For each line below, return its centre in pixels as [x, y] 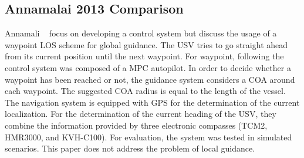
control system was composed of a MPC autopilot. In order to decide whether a [148, 67]
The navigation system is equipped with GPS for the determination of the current [152, 102]
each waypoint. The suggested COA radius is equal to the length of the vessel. [145, 91]
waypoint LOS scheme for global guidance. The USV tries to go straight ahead [146, 44]
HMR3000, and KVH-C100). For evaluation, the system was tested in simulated [148, 137]
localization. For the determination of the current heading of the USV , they [141, 114]
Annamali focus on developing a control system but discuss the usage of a [141, 33]
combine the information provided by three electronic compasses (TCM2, [136, 125]
